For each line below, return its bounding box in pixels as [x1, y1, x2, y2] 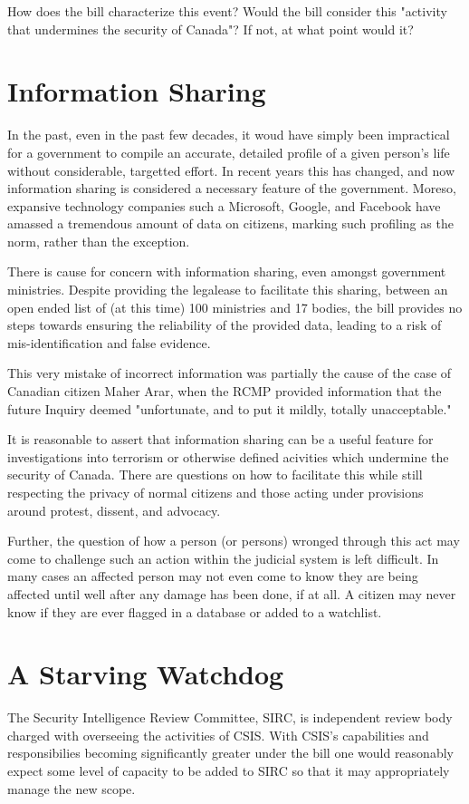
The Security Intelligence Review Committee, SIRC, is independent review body [7, 708, 453, 727]
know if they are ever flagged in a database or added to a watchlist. [7, 602, 382, 621]
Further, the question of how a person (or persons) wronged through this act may [7, 531, 460, 550]
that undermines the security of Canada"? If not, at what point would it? [7, 19, 414, 38]
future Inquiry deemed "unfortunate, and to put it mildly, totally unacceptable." [7, 399, 452, 418]
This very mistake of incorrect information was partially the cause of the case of [7, 363, 452, 383]
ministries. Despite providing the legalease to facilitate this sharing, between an [7, 280, 448, 299]
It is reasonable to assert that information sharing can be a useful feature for [7, 430, 434, 449]
